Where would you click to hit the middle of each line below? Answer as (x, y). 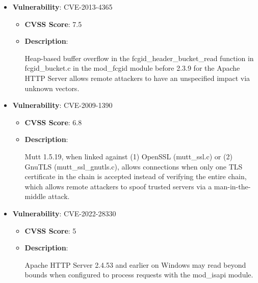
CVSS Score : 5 (50, 230)
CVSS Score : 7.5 (53, 24)
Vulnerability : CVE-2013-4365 (62, 7)
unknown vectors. (52, 88)
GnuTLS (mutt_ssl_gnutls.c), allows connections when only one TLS (134, 166)
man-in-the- (232, 186)
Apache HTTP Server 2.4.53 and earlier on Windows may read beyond (135, 264)
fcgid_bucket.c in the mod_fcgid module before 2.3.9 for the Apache (132, 68)
